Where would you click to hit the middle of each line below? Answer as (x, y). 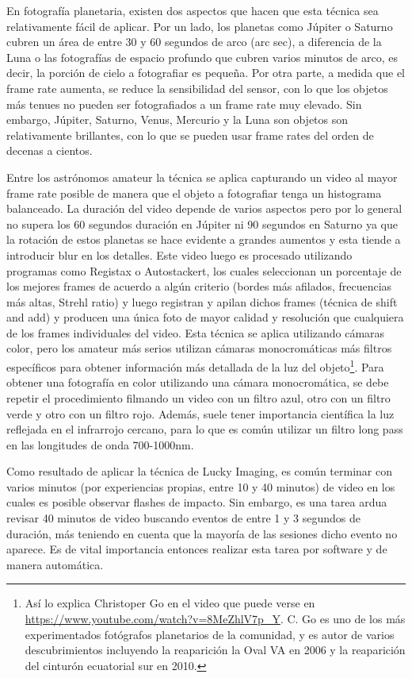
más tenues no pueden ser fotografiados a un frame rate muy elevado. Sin (184, 104)
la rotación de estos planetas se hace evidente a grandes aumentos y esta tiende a (204, 239)
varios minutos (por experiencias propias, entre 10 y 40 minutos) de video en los (201, 486)
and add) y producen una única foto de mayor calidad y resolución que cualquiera (205, 317)
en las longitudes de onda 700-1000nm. (100, 444)
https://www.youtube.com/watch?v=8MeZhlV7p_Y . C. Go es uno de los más (215, 619)
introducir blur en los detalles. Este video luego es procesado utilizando (179, 254)
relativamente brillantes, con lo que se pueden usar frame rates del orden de (190, 135)
